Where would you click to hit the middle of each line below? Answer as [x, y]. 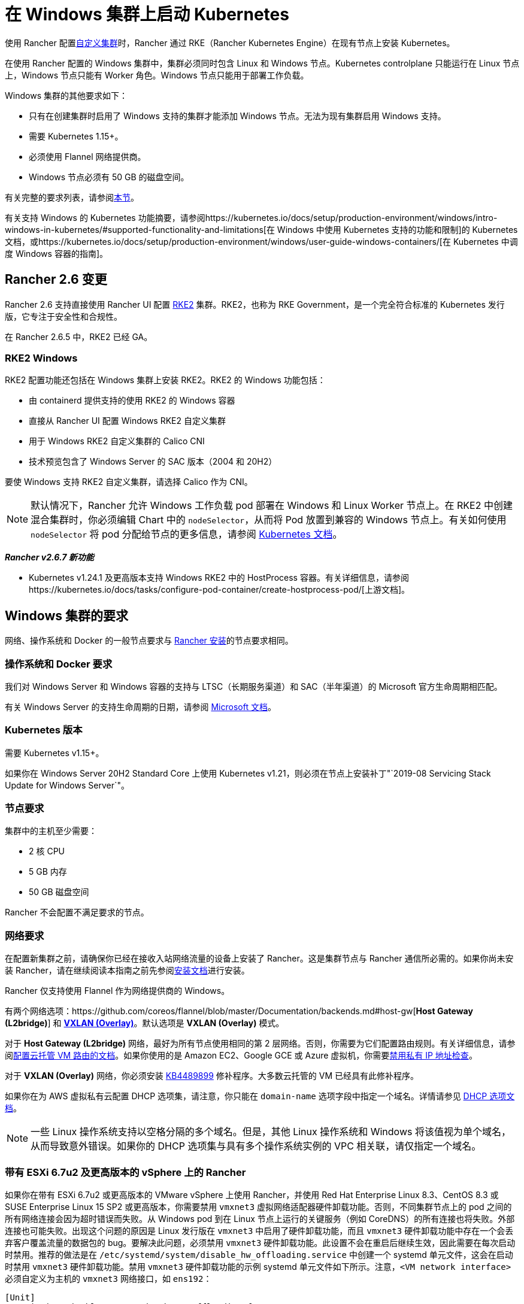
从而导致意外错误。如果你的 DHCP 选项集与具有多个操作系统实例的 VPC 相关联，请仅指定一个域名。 [256, 1146]
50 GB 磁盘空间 [59, 892]
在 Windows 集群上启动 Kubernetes [147, 14]
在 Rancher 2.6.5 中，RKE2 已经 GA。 [79, 336]
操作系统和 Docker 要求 [59, 664]
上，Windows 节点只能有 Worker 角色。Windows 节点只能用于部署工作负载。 [157, 75]
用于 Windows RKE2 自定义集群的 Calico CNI [117, 441]
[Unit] [20, 1297]
